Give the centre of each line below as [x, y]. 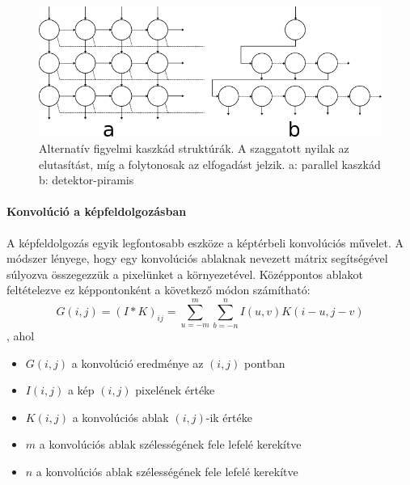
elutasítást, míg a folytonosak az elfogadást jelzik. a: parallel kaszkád [210, 164]
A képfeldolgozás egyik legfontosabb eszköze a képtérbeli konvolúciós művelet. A [205, 242]
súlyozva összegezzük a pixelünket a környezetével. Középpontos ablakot [185, 274]
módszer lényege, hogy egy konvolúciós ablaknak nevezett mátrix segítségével [197, 258]
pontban [265, 363]
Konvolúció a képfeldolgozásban [97, 211]
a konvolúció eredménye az [137, 363]
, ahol [21, 336]
